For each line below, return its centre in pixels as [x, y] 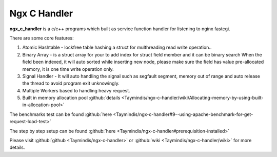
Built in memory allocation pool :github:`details [71, 98]
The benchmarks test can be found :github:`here [61, 114]
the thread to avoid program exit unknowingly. [71, 83]
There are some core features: [42, 38]
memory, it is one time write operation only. [68, 69]
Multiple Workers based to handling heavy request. [76, 90]
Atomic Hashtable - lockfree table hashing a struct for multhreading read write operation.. [117, 47]
